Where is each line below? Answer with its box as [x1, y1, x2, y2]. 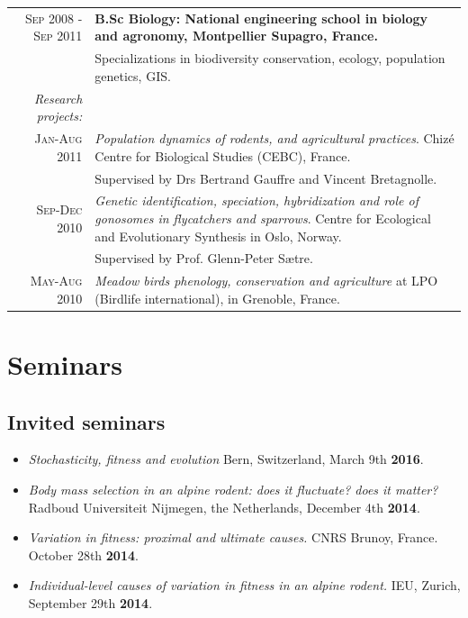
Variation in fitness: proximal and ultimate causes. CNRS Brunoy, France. [28, 528, 438, 547]
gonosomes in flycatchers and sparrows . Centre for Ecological [94, 208, 431, 227]
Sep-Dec [36, 200, 83, 219]
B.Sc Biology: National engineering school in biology [94, 8, 428, 27]
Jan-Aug [34, 129, 83, 148]
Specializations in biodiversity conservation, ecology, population [94, 49, 445, 68]
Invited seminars [7, 407, 166, 435]
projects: [36, 106, 83, 125]
